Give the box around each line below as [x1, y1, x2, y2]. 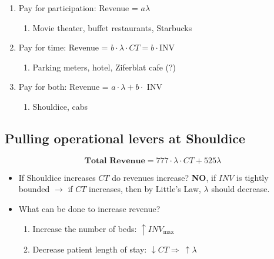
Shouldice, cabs [32, 100, 88, 112]
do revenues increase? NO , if [112, 171, 216, 183]
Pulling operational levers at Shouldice [5, 129, 246, 147]
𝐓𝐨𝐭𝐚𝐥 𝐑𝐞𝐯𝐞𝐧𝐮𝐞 [84, 156, 145, 165]
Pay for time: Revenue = [18, 41, 108, 53]
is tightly [236, 171, 269, 183]
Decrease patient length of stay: [32, 243, 147, 255]
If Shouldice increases [18, 171, 96, 183]
